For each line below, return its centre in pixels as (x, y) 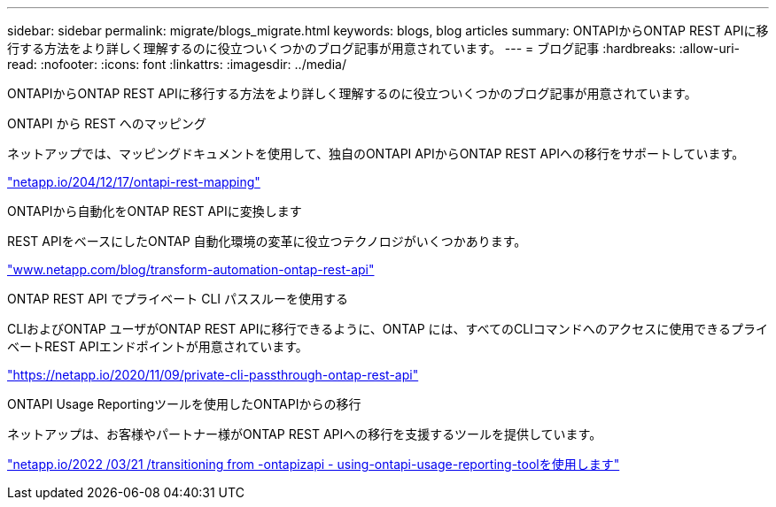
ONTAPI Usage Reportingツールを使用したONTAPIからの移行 (184, 404)
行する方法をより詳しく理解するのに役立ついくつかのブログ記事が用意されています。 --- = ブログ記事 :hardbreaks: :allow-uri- (374, 48)
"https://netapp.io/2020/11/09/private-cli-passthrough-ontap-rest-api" (213, 375)
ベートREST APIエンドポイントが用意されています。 (158, 346)
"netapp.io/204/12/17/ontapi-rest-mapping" (134, 182)
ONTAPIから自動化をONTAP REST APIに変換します (155, 211)
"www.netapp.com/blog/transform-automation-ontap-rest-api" (191, 269)
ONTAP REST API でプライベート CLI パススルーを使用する (178, 299)
